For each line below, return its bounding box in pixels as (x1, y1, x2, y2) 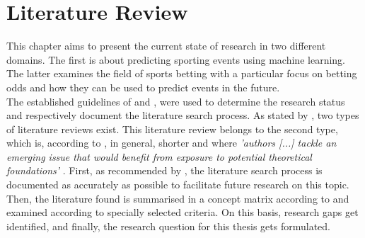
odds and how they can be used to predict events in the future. (6, 79, 280, 94)
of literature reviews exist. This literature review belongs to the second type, (6, 121, 338, 136)
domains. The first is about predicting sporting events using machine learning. (6, 52, 345, 67)
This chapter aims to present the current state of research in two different (6, 38, 326, 53)
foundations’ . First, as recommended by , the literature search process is (6, 163, 323, 178)
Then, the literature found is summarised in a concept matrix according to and (6, 191, 349, 205)
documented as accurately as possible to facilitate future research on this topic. (6, 177, 349, 192)
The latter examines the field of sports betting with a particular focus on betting (6, 66, 357, 81)
